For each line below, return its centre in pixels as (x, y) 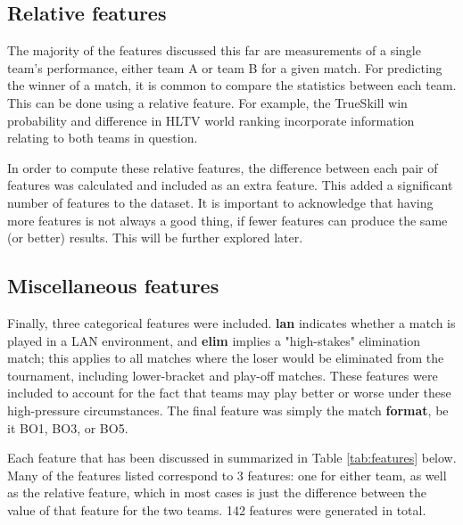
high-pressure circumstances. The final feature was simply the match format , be (228, 410)
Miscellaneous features (113, 286)
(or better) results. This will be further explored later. (155, 238)
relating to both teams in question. (103, 138)
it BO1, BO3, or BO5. (68, 427)
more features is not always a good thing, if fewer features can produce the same (227, 220)
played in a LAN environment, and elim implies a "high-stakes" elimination (214, 340)
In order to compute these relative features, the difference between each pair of (223, 167)
